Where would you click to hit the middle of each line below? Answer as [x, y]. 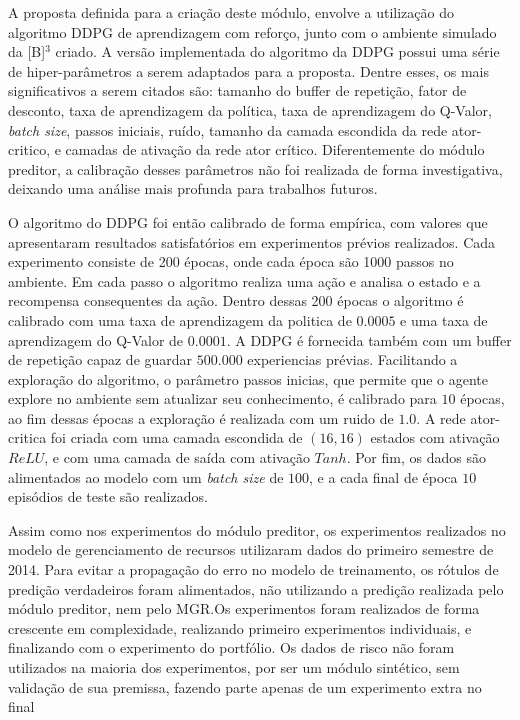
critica [27, 437]
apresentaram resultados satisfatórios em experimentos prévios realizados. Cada [252, 241]
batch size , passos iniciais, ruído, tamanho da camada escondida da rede [228, 129]
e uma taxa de [444, 319]
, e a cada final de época [383, 476]
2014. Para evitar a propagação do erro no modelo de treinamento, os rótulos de [253, 569]
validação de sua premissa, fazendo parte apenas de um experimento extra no [245, 686]
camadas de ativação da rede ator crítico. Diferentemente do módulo [275, 149]
